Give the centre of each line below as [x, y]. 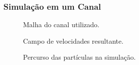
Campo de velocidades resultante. [73, 41]
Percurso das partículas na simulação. [80, 57]
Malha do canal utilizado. [61, 24]
